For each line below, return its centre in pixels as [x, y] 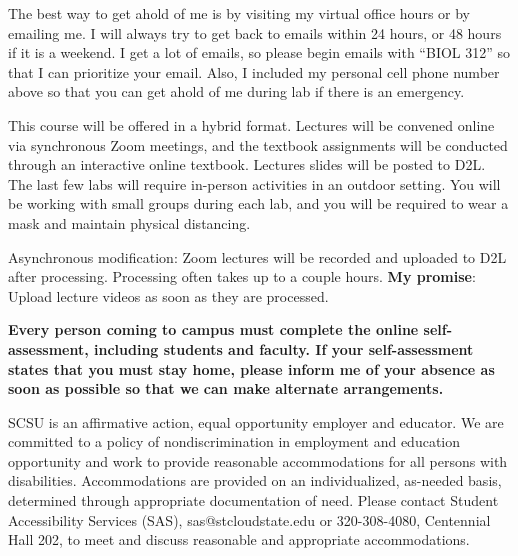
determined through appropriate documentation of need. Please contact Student [253, 500]
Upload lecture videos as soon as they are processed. [168, 295]
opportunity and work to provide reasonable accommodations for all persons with [258, 460]
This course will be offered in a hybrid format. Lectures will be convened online [251, 124]
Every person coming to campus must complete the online [213, 329]
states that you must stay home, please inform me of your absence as [251, 368]
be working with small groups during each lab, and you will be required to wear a [258, 203]
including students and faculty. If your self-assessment [284, 348]
